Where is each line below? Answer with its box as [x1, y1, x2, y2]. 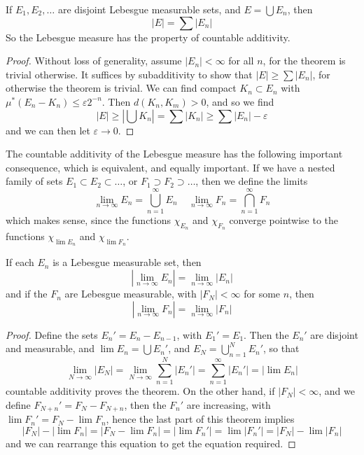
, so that [263, 341, 300, 356]
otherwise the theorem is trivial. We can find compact [6, 80, 237, 95]
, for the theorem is [262, 53, 346, 68]
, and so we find [206, 94, 274, 108]
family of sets [6, 174, 63, 188]
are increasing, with [186, 397, 271, 412]
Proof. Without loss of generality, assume [6, 53, 182, 68]
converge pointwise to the [229, 213, 339, 227]
